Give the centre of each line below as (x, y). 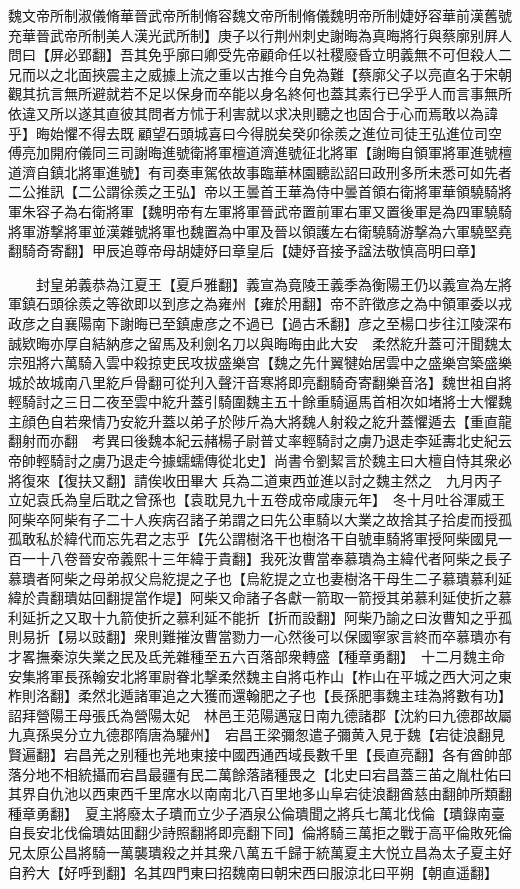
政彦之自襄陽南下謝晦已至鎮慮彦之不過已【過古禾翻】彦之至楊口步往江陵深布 (260, 322)
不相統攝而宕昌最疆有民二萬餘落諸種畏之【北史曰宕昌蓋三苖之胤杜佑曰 (280, 773)
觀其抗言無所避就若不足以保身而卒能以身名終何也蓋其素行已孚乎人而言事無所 (260, 93)
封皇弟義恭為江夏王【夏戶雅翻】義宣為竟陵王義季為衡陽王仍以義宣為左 (266, 283)
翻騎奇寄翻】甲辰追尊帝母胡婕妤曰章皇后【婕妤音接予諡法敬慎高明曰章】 (246, 250)
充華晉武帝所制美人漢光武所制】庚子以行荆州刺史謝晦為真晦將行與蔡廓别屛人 (260, 34)
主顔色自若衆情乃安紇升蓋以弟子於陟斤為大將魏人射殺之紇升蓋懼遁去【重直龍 (260, 420)
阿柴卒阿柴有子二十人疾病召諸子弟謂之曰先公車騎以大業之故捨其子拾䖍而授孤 (260, 518)
